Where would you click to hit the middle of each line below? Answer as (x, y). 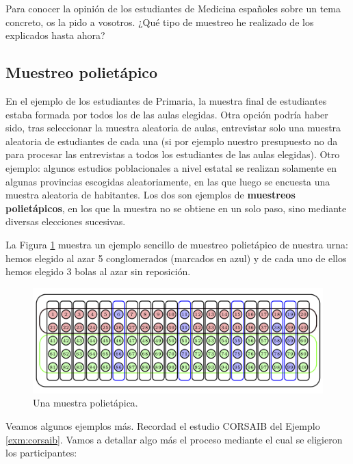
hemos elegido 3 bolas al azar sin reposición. (98, 271)
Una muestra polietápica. (86, 403)
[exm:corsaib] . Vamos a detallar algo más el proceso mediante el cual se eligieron (174, 439)
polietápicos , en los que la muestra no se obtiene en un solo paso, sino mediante (176, 208)
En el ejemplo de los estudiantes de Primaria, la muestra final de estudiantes (166, 100)
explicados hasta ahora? (55, 35)
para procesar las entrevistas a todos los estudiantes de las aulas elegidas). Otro (173, 154)
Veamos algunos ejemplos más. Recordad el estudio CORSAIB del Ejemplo (163, 426)
